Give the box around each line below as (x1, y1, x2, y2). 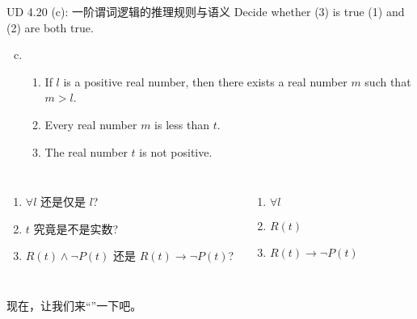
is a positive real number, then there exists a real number (63, 73, 347, 90)
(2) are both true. (6, 19, 94, 36)
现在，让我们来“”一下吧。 (6, 296, 142, 313)
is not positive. (139, 143, 213, 160)
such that (364, 73, 411, 90)
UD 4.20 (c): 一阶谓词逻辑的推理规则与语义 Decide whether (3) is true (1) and (6, 3, 405, 19)
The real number (44, 143, 128, 160)
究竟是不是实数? (33, 220, 119, 237)
